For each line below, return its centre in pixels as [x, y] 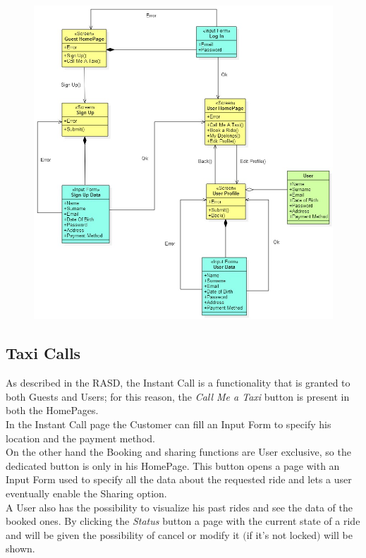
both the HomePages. [52, 410]
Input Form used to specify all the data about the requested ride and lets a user [179, 479]
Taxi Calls [43, 353]
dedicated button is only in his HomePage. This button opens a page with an [173, 465]
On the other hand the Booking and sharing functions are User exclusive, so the [178, 452]
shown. [20, 548]
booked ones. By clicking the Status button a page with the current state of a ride [183, 521]
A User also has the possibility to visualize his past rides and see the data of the [179, 507]
